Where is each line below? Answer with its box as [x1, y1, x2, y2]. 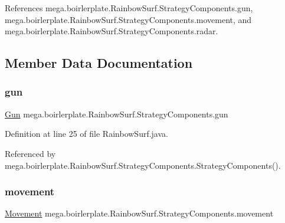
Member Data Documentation [5, 54, 193, 72]
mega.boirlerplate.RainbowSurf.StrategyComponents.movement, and [5, 13, 252, 25]
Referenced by [5, 147, 56, 159]
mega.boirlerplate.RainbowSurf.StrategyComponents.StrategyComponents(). [5, 159, 281, 171]
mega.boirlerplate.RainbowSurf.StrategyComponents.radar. [5, 25, 218, 37]
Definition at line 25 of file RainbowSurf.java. [5, 127, 168, 140]
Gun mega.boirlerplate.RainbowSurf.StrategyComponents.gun [5, 107, 228, 120]
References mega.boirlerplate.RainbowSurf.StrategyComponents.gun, [5, 2, 253, 14]
